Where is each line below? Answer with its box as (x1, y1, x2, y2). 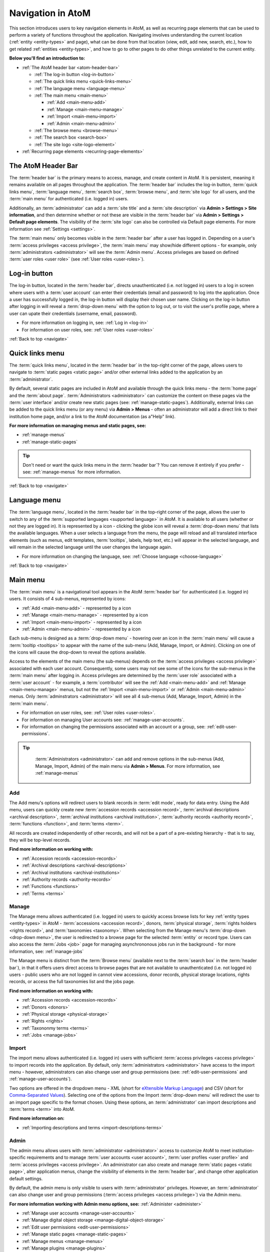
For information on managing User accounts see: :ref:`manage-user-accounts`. (21, 717, 184, 723)
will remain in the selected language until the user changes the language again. (9, 544, 172, 550)
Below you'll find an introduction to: (9, 55, 85, 61)
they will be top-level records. (9, 837, 71, 843)
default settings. (9, 1175, 43, 1181)
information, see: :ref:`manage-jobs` (9, 948, 84, 954)
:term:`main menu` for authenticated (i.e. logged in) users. (9, 196, 128, 202)
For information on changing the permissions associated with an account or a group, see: (21, 724, 206, 730)
